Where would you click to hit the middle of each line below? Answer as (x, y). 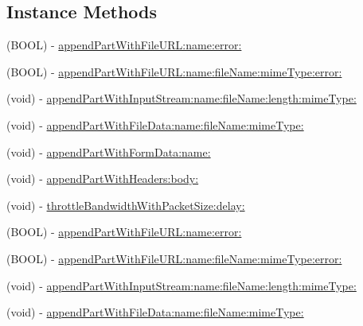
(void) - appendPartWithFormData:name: (109, 151)
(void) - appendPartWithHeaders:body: (103, 179)
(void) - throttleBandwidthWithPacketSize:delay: (126, 205)
